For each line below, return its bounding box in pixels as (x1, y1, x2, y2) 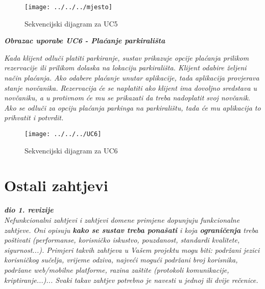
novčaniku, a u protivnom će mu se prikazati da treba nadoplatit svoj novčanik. (4, 92, 251, 103)
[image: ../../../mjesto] (25, 4, 112, 11)
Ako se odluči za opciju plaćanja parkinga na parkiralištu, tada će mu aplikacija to (4, 102, 261, 113)
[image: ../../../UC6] (25, 130, 102, 138)
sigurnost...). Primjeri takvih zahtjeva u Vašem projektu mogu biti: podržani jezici (4, 244, 260, 255)
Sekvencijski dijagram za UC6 (25, 145, 118, 155)
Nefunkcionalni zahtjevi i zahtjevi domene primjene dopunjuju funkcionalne (4, 214, 240, 225)
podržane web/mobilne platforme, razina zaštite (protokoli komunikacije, (4, 264, 229, 275)
